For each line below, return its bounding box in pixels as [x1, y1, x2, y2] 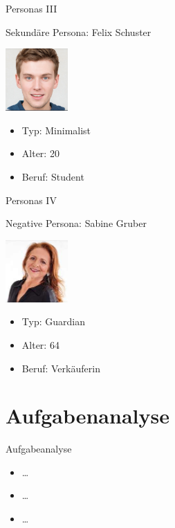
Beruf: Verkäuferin [21, 361, 100, 375]
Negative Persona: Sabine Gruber [6, 216, 147, 230]
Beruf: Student [21, 169, 84, 183]
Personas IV [6, 192, 57, 207]
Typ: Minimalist [21, 122, 91, 137]
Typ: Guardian [21, 314, 85, 329]
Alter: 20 [21, 146, 59, 161]
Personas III [6, 1, 57, 15]
